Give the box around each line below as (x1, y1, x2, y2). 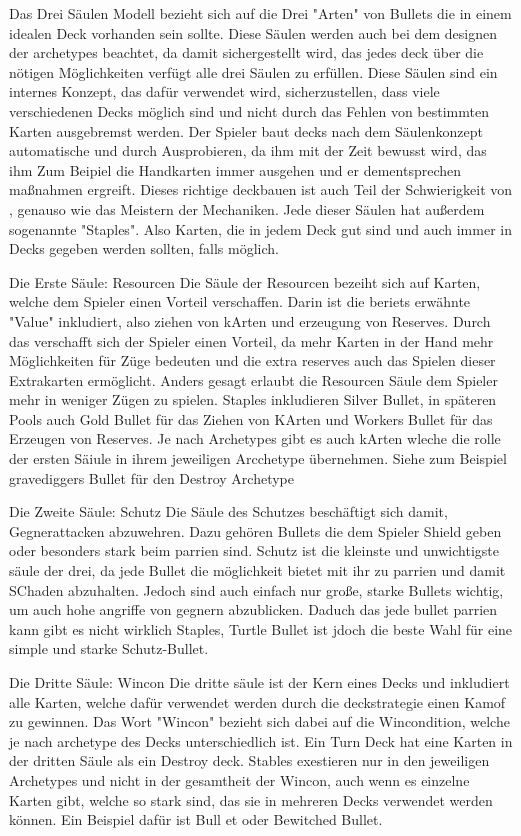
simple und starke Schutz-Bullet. (9, 638, 209, 659)
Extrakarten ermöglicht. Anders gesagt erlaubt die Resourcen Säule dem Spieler (9, 369, 498, 390)
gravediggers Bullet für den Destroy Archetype (9, 467, 295, 488)
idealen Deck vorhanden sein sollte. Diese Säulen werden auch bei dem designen (9, 22, 498, 43)
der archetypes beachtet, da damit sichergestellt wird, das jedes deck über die (9, 42, 484, 63)
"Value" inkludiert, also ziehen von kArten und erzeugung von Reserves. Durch (9, 310, 491, 331)
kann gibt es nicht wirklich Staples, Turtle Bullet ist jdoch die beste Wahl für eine (9, 618, 513, 639)
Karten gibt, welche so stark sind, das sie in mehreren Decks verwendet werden (9, 789, 493, 810)
